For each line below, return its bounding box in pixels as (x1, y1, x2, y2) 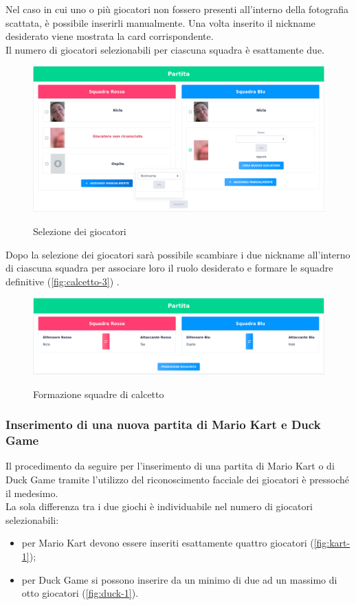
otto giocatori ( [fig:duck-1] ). (21, 586, 139, 600)
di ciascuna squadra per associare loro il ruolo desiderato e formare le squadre (5, 261, 333, 275)
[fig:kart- (313, 536, 351, 550)
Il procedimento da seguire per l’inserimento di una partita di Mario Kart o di (5, 459, 335, 473)
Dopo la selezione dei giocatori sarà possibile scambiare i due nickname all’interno (5, 247, 351, 261)
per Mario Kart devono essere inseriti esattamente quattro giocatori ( (21, 536, 314, 550)
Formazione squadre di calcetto (33, 386, 164, 401)
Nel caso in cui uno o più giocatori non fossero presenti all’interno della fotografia (5, 2, 349, 16)
